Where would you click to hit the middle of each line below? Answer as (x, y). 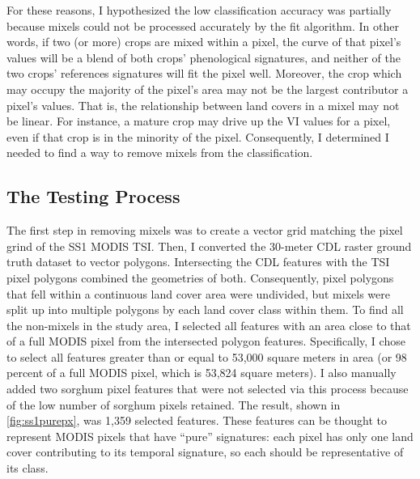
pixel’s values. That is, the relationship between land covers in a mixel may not (203, 105)
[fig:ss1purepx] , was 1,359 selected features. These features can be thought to (197, 420)
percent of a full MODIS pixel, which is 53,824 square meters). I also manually (202, 373)
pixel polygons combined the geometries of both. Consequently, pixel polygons (200, 277)
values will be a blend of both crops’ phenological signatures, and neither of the (204, 57)
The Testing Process (93, 196)
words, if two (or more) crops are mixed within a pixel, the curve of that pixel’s (204, 42)
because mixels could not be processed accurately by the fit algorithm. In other (203, 25)
